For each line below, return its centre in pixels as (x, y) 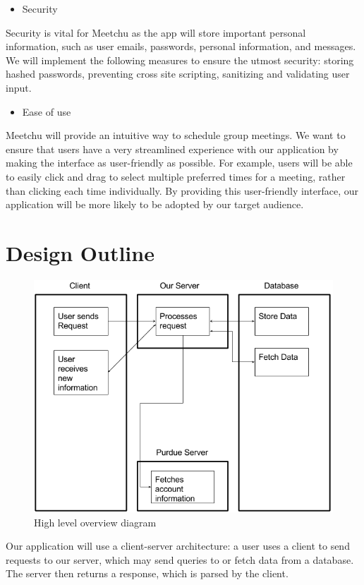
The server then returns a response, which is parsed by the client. (147, 573)
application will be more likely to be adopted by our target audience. (155, 204)
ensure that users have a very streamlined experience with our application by (172, 149)
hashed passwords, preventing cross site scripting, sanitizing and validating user (178, 74)
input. (19, 87)
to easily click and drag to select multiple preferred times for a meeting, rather (176, 176)
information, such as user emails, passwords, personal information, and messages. (181, 46)
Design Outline (80, 252)
